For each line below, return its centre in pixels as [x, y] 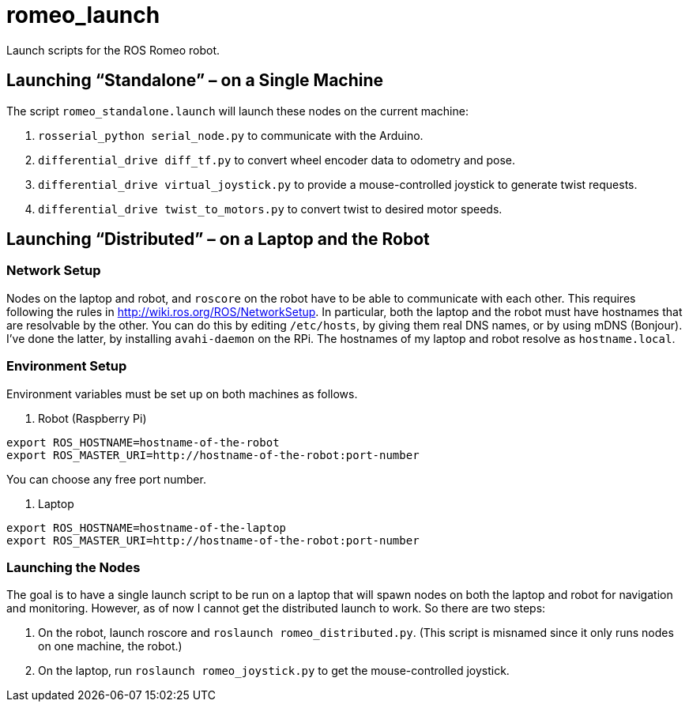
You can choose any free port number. [106, 479]
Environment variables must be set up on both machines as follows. [182, 394]
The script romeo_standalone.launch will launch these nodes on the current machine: [237, 111]
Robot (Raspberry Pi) [92, 418]
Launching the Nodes [73, 567]
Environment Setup [67, 366]
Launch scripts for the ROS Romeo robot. [113, 50]
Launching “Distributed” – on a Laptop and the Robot [218, 239]
